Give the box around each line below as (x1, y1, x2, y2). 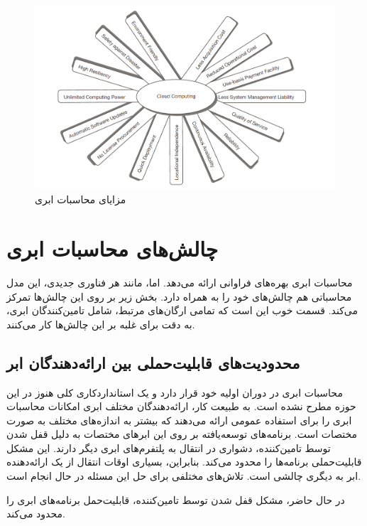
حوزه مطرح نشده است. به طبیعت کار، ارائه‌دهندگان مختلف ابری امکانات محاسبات (6, 399, 356, 414)
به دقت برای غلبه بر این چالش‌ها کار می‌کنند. (6, 316, 195, 331)
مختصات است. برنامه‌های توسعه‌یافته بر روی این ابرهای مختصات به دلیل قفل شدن (6, 426, 358, 441)
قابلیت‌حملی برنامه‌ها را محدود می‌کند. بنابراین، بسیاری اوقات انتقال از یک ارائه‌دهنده (6, 454, 362, 469)
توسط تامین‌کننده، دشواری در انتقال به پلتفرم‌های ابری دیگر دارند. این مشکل (6, 440, 331, 455)
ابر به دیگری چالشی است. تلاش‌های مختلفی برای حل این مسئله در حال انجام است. (6, 468, 361, 483)
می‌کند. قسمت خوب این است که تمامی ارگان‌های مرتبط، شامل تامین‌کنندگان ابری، (6, 303, 358, 318)
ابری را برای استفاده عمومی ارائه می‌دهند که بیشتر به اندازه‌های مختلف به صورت (6, 412, 352, 427)
